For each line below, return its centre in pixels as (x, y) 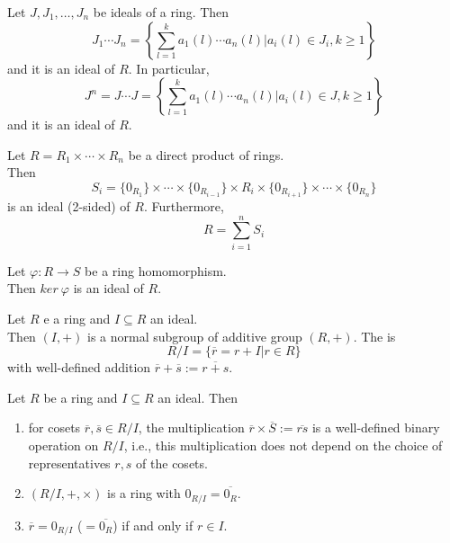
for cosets (54, 427)
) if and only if (153, 525)
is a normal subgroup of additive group (195, 336)
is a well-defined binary (376, 427)
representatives (69, 463)
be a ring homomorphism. (156, 270)
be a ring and (81, 397)
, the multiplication (191, 427)
